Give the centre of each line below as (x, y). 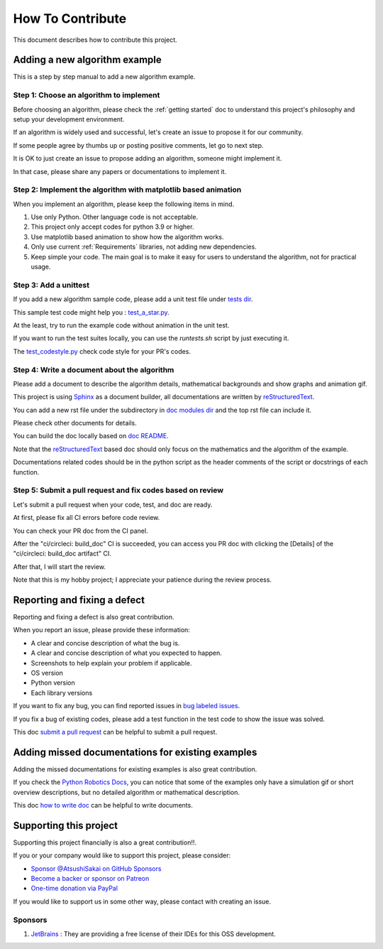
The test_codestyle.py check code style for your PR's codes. (102, 351)
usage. (41, 267)
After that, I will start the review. (60, 566)
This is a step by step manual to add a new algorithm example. (104, 77)
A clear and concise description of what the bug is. (105, 643)
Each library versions (62, 693)
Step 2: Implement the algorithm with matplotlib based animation (127, 190)
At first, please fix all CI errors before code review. (87, 518)
